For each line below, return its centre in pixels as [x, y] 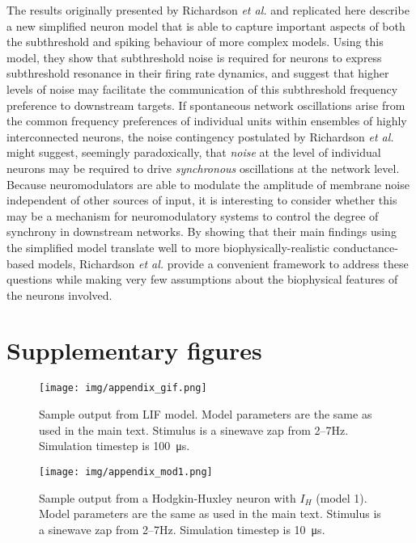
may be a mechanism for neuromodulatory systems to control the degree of [193, 215]
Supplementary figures [134, 350]
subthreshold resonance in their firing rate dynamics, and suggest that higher [198, 73]
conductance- [365, 247]
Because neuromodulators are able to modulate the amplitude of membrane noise [208, 184]
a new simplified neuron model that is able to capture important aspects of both [206, 25]
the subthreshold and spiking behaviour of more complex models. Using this [195, 42]
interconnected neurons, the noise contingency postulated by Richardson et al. [200, 136]
